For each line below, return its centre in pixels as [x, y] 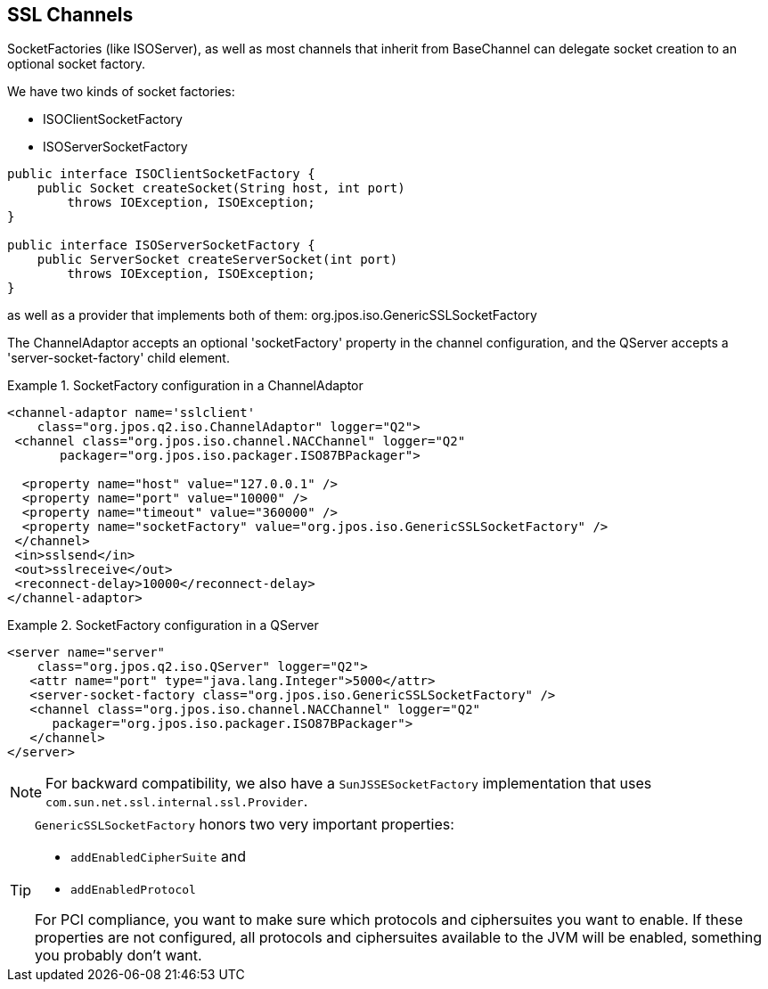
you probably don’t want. [118, 956]
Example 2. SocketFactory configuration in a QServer [163, 625]
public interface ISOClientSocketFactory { [161, 174]
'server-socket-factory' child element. [118, 358]
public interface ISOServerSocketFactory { [161, 245]
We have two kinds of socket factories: [121, 92]
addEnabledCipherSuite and [159, 857]
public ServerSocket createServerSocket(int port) [217, 260]
